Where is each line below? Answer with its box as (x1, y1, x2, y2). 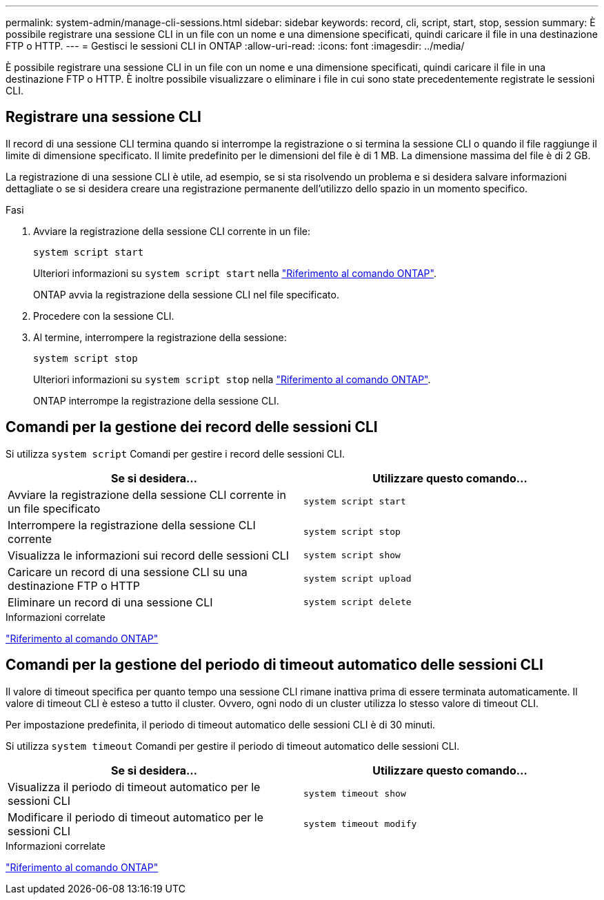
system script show (303, 550, 401, 561)
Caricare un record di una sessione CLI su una (8, 564, 248, 579)
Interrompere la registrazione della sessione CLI (8, 518, 256, 532)
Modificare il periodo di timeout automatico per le (8, 810, 264, 824)
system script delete (303, 597, 412, 608)
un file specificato (8, 501, 101, 515)
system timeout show (303, 788, 406, 799)
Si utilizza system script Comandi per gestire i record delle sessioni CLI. (6, 447, 345, 460)
